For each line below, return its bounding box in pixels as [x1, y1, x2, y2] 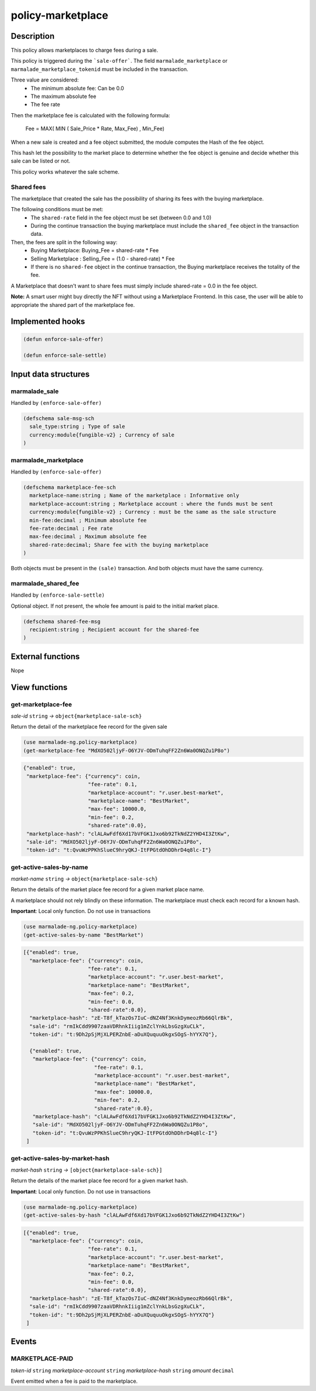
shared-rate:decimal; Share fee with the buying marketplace [29, 541, 209, 548]
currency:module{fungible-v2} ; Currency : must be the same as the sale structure [29, 509, 276, 516]
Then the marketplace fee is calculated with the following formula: [11, 111, 170, 119]
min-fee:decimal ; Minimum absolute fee [29, 517, 147, 523]
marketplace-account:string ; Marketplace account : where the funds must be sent [29, 500, 273, 507]
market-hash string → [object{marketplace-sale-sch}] [11, 1166, 163, 1173]
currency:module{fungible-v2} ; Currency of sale [29, 431, 175, 438]
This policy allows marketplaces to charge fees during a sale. [11, 47, 159, 54]
